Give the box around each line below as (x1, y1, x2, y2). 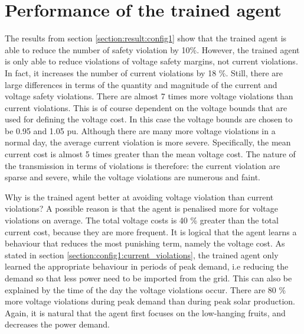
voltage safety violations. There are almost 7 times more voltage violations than (5, 90, 293, 102)
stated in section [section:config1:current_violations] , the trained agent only (5, 248, 279, 261)
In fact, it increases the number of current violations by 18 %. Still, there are (5, 66, 283, 79)
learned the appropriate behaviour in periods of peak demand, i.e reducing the (5, 260, 289, 273)
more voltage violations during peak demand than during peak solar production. (5, 295, 295, 307)
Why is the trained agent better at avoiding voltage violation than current (5, 190, 274, 203)
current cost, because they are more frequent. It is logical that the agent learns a (5, 225, 297, 238)
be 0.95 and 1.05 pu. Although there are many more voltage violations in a (5, 124, 276, 137)
